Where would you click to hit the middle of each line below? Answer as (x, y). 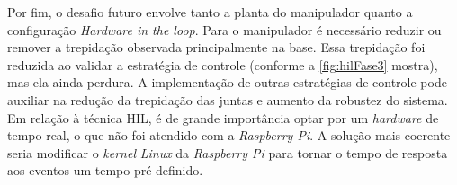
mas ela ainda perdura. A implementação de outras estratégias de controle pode (227, 82)
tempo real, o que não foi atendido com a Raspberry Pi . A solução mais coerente (229, 135)
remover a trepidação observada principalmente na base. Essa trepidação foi (216, 47)
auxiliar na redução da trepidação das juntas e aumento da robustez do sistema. (228, 99)
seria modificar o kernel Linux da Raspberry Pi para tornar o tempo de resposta (228, 152)
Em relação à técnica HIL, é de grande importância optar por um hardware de (223, 117)
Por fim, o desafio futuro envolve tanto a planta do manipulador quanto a (210, 12)
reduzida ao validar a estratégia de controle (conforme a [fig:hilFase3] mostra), (223, 64)
